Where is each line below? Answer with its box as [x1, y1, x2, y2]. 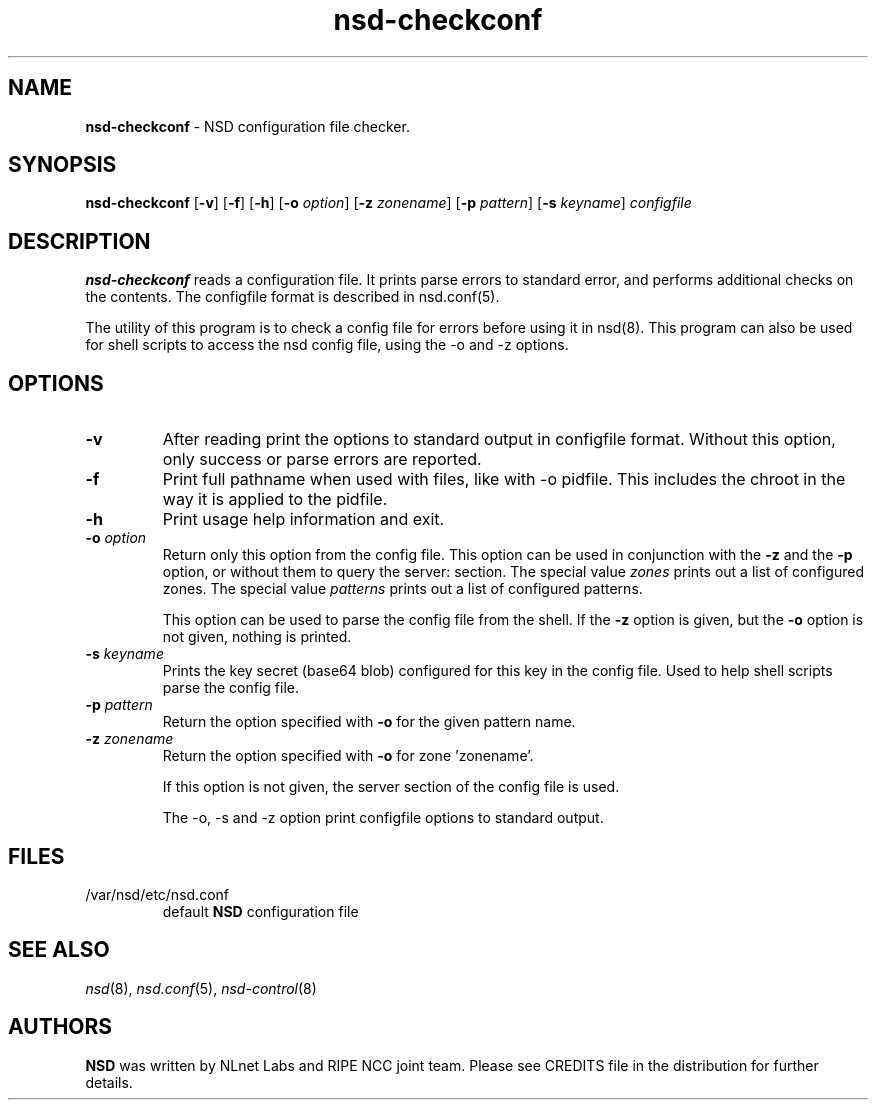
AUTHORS [8, 1014, 113, 1040]
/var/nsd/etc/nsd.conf [85, 885, 229, 903]
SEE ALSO [8, 937, 110, 963]
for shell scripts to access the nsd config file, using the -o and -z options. [85, 336, 569, 354]
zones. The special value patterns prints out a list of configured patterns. [162, 580, 643, 598]
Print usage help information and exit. [162, 509, 445, 530]
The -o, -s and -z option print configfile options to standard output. [162, 809, 604, 827]
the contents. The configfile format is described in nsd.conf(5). [85, 288, 500, 306]
